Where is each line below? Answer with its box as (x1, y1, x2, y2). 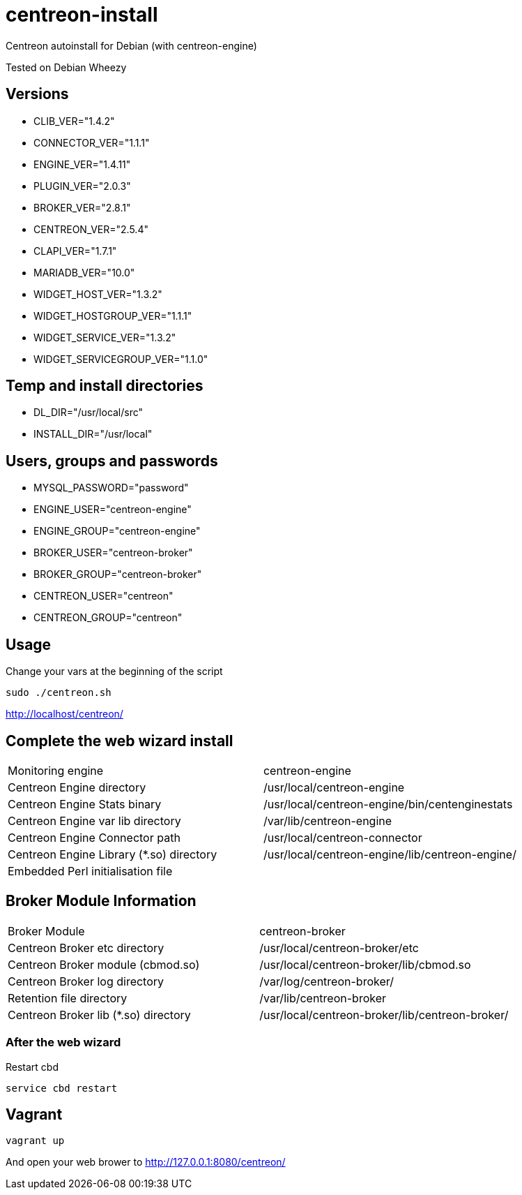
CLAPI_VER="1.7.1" (33, 244, 117, 257)
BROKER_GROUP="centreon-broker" (33, 568, 202, 581)
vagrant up (6, 1135, 65, 1147)
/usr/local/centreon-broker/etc (259, 940, 419, 955)
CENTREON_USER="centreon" (33, 590, 174, 602)
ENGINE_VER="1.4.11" (33, 158, 131, 170)
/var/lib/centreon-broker (259, 990, 387, 1005)
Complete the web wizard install (6, 732, 233, 750)
